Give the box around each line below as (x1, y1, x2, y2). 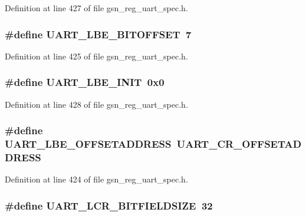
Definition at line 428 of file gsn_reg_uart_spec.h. (5, 98, 188, 110)
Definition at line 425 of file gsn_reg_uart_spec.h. (5, 49, 188, 62)
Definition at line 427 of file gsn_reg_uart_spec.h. (5, 2, 188, 14)
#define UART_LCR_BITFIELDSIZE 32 (5, 198, 213, 212)
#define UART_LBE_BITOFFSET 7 (5, 26, 192, 41)
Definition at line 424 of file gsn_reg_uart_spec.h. (5, 173, 188, 185)
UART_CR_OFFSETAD (176, 137, 302, 151)
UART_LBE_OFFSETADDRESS (5, 137, 172, 151)
